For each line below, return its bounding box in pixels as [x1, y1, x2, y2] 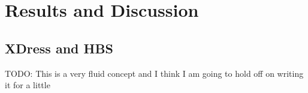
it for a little [5, 79, 50, 91]
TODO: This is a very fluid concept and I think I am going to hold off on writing [5, 67, 304, 79]
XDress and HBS [5, 38, 114, 57]
